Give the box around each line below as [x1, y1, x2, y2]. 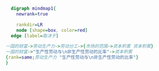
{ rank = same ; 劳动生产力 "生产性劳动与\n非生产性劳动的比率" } [5, 54, 139, 60]
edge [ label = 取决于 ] [11, 33, 59, 38]
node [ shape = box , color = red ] [16, 27, 88, 33]
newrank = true [16, 11, 48, 17]
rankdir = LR [16, 21, 43, 28]
